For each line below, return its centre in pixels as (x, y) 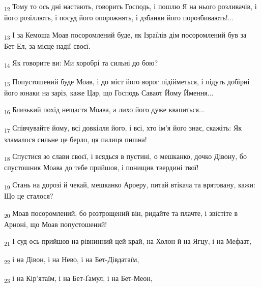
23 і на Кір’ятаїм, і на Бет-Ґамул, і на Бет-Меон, (78, 278)
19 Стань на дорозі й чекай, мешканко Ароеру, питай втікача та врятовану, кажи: (130, 185)
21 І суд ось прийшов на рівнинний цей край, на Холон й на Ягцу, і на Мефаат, (128, 242)
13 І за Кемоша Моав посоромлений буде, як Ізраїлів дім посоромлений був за (125, 35)
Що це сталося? (29, 195)
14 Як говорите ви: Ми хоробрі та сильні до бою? (81, 63)
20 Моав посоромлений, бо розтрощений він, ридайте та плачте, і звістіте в (121, 213)
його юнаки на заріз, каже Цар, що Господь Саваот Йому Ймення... (109, 92)
